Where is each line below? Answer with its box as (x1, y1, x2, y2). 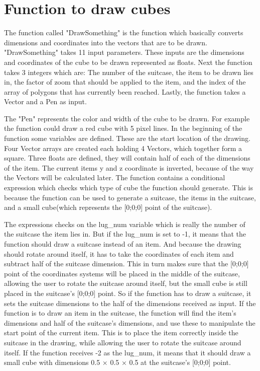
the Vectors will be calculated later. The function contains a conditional (4, 172, 225, 183)
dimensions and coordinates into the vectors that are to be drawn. (4, 37, 207, 47)
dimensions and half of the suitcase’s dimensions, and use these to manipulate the (4, 317, 255, 328)
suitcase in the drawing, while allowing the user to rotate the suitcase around (4, 337, 241, 347)
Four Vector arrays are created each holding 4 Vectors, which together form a (4, 142, 242, 153)
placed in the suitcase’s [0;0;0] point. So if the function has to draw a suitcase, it (4, 287, 251, 298)
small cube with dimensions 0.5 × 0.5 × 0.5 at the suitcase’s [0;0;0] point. (4, 357, 231, 367)
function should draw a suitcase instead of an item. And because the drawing (4, 239, 241, 249)
